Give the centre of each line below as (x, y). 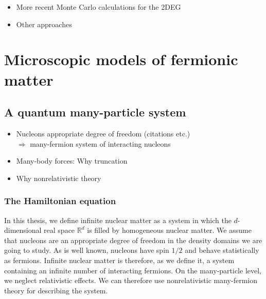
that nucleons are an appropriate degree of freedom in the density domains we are (133, 240)
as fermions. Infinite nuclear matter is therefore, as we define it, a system (119, 260)
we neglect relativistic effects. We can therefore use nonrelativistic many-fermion (131, 280)
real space (59, 230)
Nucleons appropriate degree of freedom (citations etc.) (103, 133)
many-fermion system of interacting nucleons (100, 143)
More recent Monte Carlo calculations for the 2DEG (99, 7)
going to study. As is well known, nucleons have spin (87, 250)
